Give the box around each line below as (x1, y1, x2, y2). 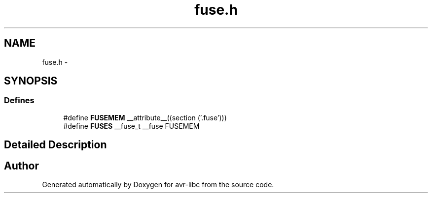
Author (4, 159, 39, 172)
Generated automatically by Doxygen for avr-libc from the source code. (42, 180, 274, 189)
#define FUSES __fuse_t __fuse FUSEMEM (63, 121, 200, 130)
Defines (4, 95, 35, 106)
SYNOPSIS (4, 75, 58, 87)
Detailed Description (4, 139, 107, 151)
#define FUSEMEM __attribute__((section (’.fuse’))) (63, 113, 227, 122)
